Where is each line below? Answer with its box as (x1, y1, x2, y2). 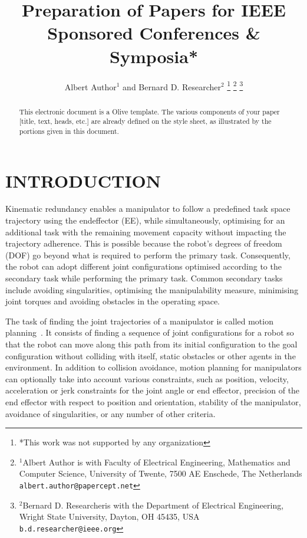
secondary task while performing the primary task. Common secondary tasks (5, 272, 283, 284)
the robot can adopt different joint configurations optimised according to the (5, 260, 282, 273)
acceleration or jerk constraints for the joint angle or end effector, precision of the (5, 384, 300, 396)
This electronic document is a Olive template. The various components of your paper (19, 106, 280, 116)
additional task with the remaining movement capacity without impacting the (5, 225, 286, 238)
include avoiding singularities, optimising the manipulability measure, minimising (5, 283, 299, 296)
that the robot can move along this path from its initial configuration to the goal (5, 337, 298, 350)
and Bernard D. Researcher (123, 80, 221, 93)
